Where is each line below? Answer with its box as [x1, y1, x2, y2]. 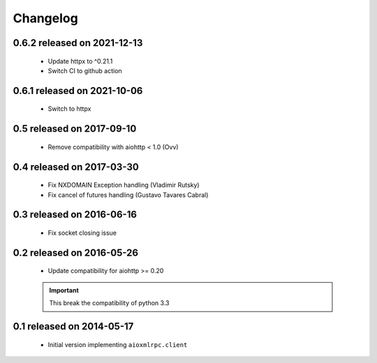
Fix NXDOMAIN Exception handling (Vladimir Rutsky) [47, 181, 200, 190]
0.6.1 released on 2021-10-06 [13, 84, 143, 97]
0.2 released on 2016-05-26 [13, 247, 139, 258]
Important [49, 286, 80, 294]
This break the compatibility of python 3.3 [49, 299, 170, 307]
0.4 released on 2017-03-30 [13, 161, 139, 173]
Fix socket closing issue [47, 229, 117, 237]
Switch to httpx [47, 105, 91, 113]
